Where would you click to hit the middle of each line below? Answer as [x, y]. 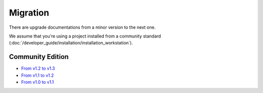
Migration [29, 13]
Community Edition [39, 57]
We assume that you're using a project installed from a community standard [85, 36]
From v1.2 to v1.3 [38, 69]
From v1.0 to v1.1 [38, 82]
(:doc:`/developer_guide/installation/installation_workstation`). [71, 43]
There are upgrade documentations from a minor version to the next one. [82, 27]
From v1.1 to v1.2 [38, 75]
